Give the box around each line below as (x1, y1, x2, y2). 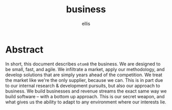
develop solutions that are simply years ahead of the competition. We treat (5, 72, 163, 78)
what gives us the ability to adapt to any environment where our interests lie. (5, 99, 166, 105)
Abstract (5, 43, 44, 55)
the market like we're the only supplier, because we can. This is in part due (5, 77, 163, 83)
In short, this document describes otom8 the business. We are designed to (5, 60, 161, 67)
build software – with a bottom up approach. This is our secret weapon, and (5, 93, 165, 99)
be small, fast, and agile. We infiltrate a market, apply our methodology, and (5, 66, 165, 72)
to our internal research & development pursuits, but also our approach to (5, 82, 160, 89)
